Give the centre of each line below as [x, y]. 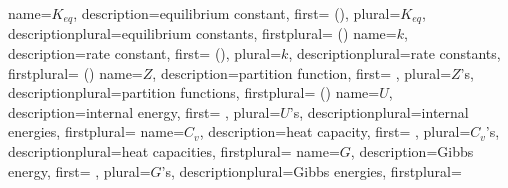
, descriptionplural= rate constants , [394, 53]
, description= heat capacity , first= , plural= [335, 131]
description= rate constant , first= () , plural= [145, 53]
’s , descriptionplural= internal [379, 111]
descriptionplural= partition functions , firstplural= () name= [194, 92]
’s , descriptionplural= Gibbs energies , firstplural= [311, 170]
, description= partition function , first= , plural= [302, 72]
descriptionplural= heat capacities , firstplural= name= [174, 151]
